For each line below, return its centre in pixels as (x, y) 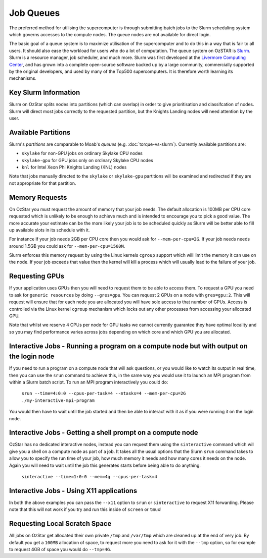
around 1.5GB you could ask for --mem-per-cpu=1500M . (67, 246)
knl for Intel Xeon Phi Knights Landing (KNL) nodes (74, 167)
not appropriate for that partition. (43, 183)
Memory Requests (38, 197)
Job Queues (35, 13)
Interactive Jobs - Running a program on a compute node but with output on (129, 346)
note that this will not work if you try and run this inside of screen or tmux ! (85, 509)
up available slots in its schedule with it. (49, 230)
